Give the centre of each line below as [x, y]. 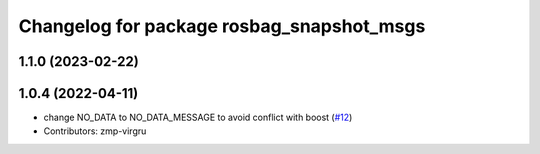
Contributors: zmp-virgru [95, 131]
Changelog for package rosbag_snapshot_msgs [222, 26]
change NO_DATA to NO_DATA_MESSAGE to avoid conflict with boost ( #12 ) [198, 117]
